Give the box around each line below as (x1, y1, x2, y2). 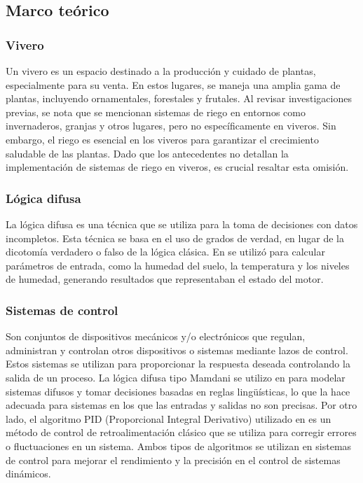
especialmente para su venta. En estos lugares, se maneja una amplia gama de (6, 77, 341, 92)
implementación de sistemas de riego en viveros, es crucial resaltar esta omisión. (6, 160, 349, 174)
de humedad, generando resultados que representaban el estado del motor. (6, 272, 324, 286)
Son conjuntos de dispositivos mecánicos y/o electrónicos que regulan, (6, 329, 306, 344)
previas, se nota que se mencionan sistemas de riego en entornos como (6, 104, 306, 119)
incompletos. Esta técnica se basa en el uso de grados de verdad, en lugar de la (6, 230, 344, 245)
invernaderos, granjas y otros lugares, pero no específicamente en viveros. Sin (6, 118, 336, 133)
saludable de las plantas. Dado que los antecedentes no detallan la (6, 146, 289, 160)
